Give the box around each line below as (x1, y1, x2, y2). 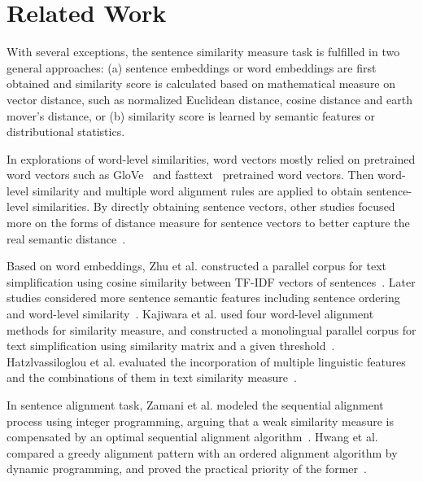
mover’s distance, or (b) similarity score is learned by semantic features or (7, 107, 376, 124)
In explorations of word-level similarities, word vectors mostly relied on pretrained (7, 150, 416, 167)
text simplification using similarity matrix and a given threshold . (7, 337, 335, 354)
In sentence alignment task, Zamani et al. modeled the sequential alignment (7, 397, 384, 413)
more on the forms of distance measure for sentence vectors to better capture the (7, 214, 410, 231)
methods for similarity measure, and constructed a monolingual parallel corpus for (7, 321, 416, 338)
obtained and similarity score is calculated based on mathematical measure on (7, 75, 396, 92)
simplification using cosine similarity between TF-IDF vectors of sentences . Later (7, 273, 416, 290)
